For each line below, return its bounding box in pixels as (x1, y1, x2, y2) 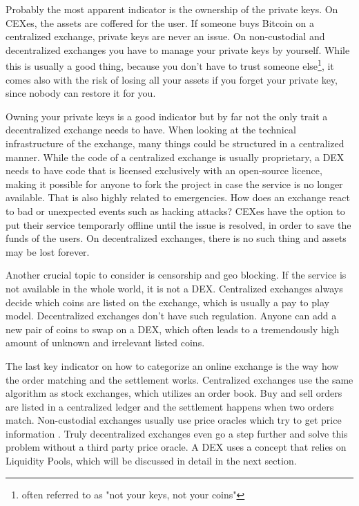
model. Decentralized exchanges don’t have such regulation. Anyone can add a (6, 308, 337, 323)
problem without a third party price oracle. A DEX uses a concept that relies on (6, 440, 347, 454)
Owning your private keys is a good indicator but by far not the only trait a (6, 109, 328, 123)
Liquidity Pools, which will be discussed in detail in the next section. (6, 453, 297, 468)
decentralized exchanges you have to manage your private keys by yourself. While (6, 42, 350, 57)
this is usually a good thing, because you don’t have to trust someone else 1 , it (6, 57, 334, 73)
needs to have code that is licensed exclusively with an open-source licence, (6, 163, 322, 178)
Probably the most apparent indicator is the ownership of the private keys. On (6, 2, 338, 16)
